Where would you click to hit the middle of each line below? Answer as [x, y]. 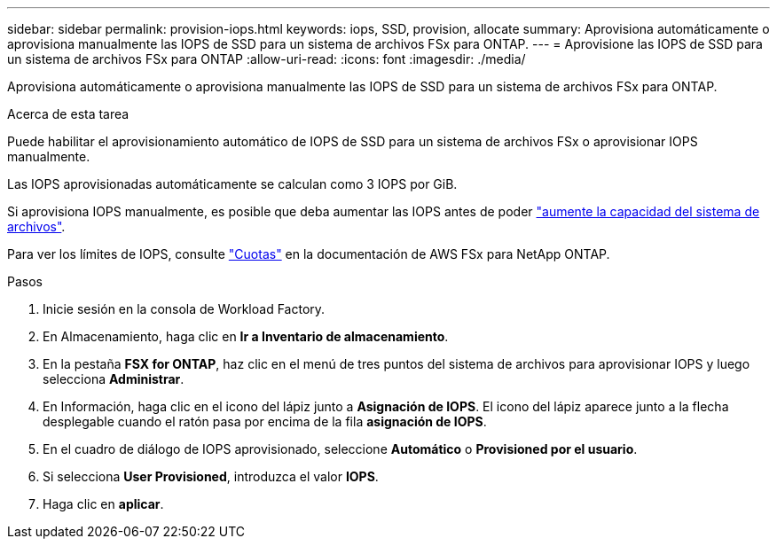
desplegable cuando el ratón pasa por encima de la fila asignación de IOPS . [265, 421]
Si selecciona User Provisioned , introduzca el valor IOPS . [211, 476]
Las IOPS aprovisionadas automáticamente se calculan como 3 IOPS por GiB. [232, 184]
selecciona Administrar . [114, 379]
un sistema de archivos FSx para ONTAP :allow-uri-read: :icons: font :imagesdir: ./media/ [267, 59]
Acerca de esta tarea [68, 114]
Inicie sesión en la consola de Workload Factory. [184, 309]
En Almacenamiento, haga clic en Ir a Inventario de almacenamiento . [246, 336]
